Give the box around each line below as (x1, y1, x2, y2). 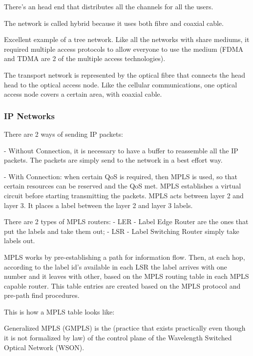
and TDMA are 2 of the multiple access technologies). (4, 53, 166, 63)
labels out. (4, 235, 35, 246)
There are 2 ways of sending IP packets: (4, 128, 123, 139)
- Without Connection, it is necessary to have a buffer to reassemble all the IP (4, 145, 238, 155)
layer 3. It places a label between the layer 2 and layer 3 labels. (4, 200, 193, 210)
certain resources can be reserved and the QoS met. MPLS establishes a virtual (4, 181, 241, 191)
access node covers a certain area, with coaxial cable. (4, 89, 162, 99)
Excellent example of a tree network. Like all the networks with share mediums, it (4, 34, 250, 44)
